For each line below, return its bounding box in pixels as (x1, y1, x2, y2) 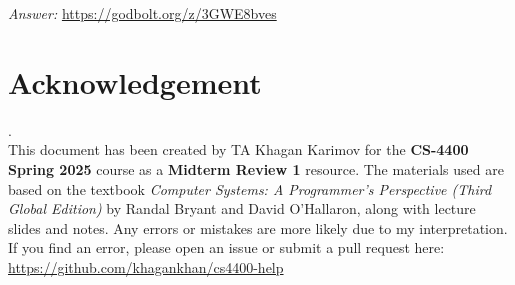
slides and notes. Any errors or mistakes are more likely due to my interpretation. (8, 217, 508, 238)
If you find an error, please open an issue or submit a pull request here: (8, 237, 445, 258)
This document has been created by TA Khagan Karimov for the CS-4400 (8, 139, 469, 160)
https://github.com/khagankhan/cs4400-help (8, 256, 284, 277)
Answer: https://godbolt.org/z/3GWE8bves (8, 3, 277, 23)
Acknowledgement (8, 61, 262, 102)
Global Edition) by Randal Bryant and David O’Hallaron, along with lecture (8, 198, 476, 219)
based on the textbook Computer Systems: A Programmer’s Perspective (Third (8, 178, 492, 199)
